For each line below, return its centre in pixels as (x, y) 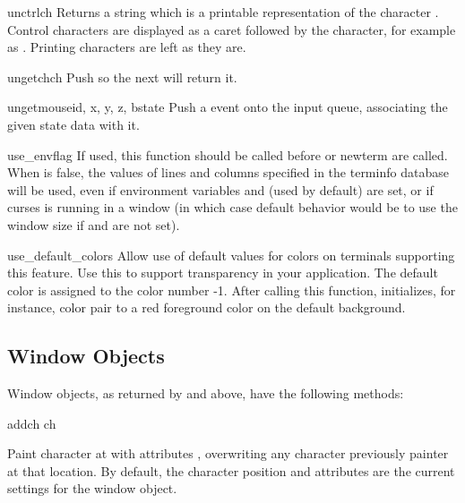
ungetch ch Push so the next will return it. (122, 77)
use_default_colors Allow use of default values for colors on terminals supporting (231, 255)
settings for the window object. (92, 488)
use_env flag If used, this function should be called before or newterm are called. (228, 154)
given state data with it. (73, 124)
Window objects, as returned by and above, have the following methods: (206, 393)
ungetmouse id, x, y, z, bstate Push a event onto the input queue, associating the (228, 107)
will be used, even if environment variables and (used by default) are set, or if (220, 189)
